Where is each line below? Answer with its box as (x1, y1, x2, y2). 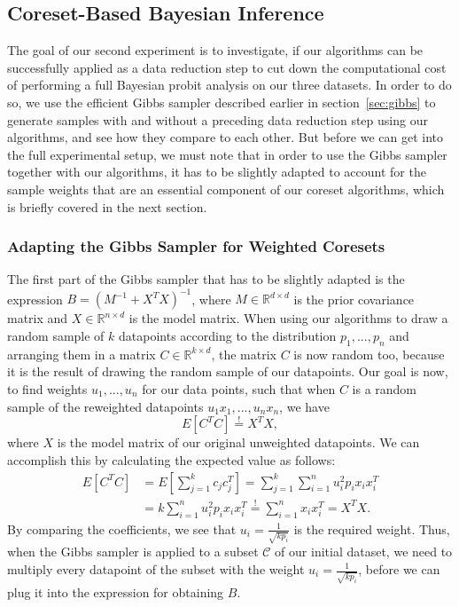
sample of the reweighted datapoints (7, 397, 204, 415)
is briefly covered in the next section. (7, 197, 207, 216)
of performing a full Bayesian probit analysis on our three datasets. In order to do (7, 75, 452, 94)
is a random (352, 380, 417, 398)
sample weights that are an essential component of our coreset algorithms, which (7, 179, 445, 198)
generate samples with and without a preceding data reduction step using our (7, 110, 428, 129)
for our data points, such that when (142, 380, 336, 398)
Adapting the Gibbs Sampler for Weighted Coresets (7, 235, 385, 257)
